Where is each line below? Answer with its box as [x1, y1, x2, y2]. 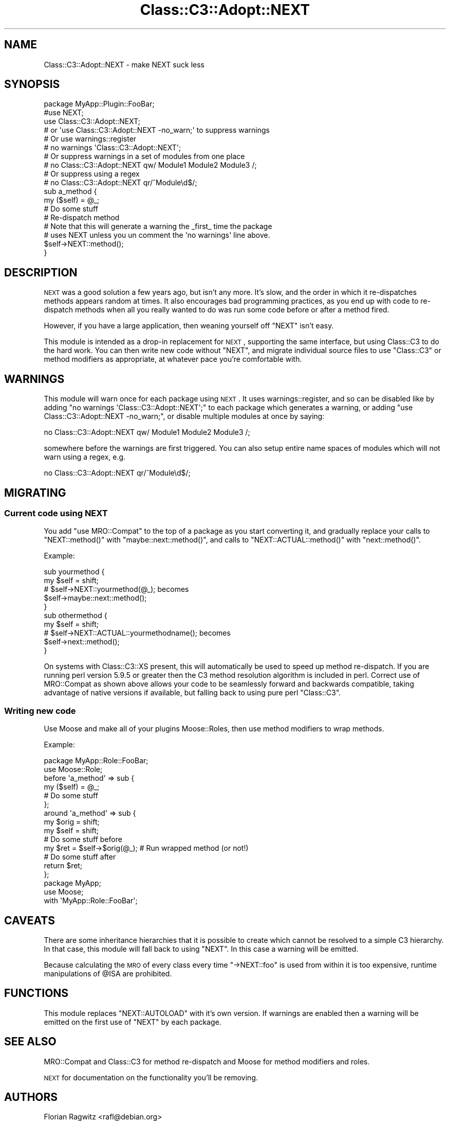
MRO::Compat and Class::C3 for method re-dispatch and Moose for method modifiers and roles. [44, 1057, 370, 1066]
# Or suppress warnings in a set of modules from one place [44, 152, 245, 161]
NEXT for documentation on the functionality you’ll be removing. [44, 1073, 258, 1082]
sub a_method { [44, 187, 97, 196]
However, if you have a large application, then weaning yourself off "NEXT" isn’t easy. [44, 321, 334, 330]
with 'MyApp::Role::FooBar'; [44, 896, 138, 905]
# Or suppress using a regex [44, 169, 140, 179]
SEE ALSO [4, 1035, 57, 1048]
